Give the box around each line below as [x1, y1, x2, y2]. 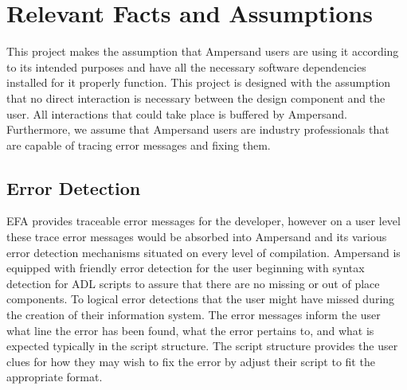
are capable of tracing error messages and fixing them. [6, 136, 271, 153]
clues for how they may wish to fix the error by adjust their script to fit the [6, 353, 375, 369]
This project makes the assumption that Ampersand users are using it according [6, 43, 399, 60]
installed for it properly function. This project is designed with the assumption [6, 74, 391, 91]
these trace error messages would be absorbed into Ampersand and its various [6, 228, 387, 245]
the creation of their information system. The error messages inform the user [6, 306, 381, 323]
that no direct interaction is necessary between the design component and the [6, 89, 385, 106]
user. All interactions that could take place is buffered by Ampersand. [6, 105, 347, 122]
